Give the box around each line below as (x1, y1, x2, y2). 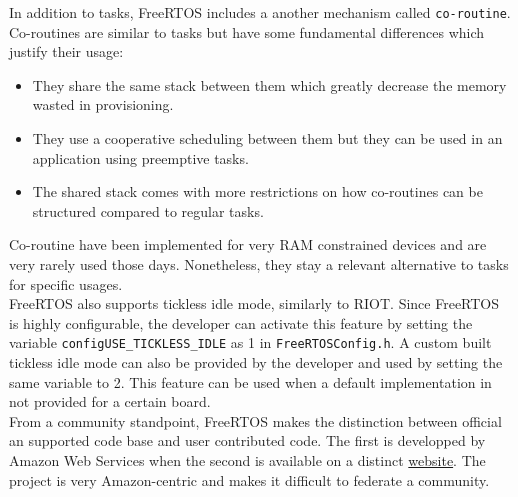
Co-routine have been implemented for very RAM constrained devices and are (9, 234, 487, 255)
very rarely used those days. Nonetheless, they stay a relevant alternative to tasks (9, 254, 509, 274)
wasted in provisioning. (32, 94, 174, 115)
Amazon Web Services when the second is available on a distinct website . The (9, 450, 486, 470)
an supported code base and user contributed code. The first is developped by (9, 430, 486, 451)
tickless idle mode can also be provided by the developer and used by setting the (9, 352, 503, 373)
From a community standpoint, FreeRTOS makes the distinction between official (9, 410, 502, 431)
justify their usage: (9, 41, 124, 62)
